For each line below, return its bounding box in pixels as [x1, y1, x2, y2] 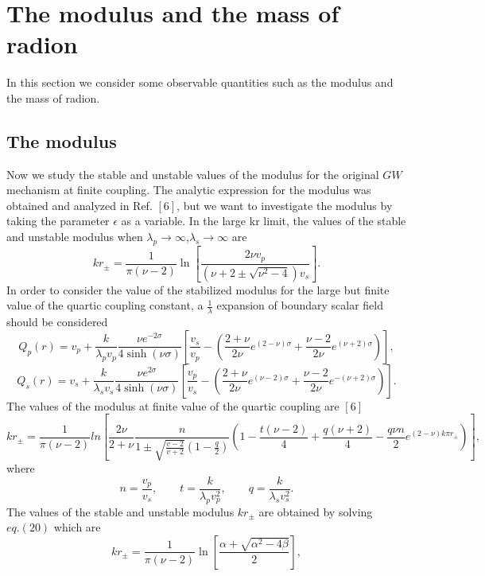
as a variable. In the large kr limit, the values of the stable [121, 212, 406, 229]
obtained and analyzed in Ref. [6, 197, 153, 213]
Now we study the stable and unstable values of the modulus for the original [6, 165, 379, 182]
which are [53, 519, 101, 535]
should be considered [6, 313, 108, 330]
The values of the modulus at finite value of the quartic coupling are [6, 397, 339, 414]
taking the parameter [6, 212, 110, 229]
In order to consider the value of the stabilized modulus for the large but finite [6, 281, 390, 298]
